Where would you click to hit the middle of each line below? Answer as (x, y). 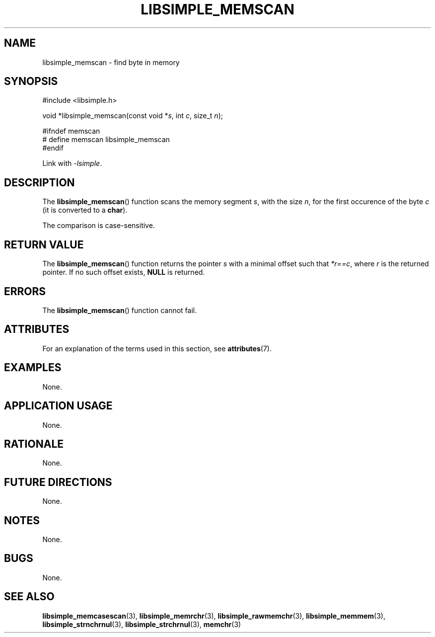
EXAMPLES (33, 368)
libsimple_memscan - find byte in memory (111, 62)
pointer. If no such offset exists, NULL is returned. (124, 272)
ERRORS (25, 291)
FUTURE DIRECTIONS (58, 482)
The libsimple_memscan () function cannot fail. (120, 310)
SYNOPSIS (31, 81)
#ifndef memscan (71, 131)
